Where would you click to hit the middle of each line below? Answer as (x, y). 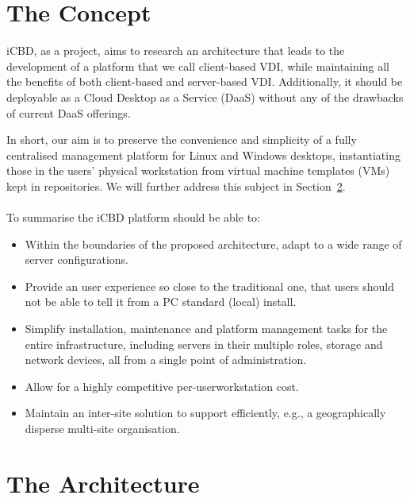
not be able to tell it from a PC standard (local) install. (161, 302)
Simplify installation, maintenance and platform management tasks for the (206, 329)
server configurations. (77, 259)
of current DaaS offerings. (69, 112)
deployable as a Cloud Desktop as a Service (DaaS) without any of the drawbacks (205, 97)
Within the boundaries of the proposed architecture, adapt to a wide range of (213, 244)
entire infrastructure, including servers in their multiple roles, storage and (204, 344)
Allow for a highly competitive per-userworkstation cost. (162, 386)
